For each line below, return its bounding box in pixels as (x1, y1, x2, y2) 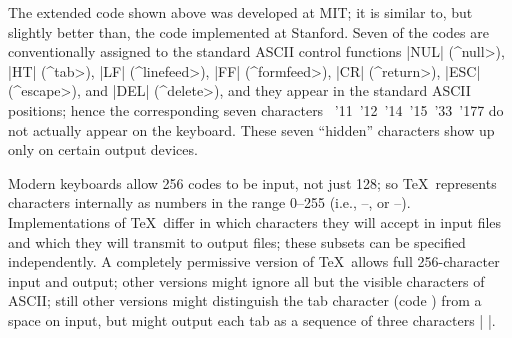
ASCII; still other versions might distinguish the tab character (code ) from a (8, 290, 482, 311)
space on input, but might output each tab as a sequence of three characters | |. (8, 309, 496, 330)
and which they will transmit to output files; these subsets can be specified (8, 231, 466, 252)
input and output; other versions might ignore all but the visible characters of (8, 270, 485, 291)
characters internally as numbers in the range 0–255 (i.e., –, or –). (8, 192, 411, 213)
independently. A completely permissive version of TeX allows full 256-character (8, 251, 500, 272)
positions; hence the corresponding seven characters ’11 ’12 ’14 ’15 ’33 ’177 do (8, 99, 504, 120)
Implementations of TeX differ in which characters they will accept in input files (8, 211, 502, 232)
